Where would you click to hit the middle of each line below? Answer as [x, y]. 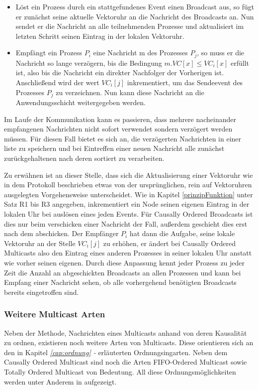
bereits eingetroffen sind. [42, 292]
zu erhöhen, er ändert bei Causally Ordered [170, 243]
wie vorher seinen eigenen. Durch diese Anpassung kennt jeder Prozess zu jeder [125, 262]
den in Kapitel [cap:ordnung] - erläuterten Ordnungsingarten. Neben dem [116, 352]
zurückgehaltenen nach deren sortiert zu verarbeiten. [84, 158]
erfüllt [240, 63]
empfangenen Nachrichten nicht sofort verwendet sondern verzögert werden [118, 129]
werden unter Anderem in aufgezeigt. [60, 381]
